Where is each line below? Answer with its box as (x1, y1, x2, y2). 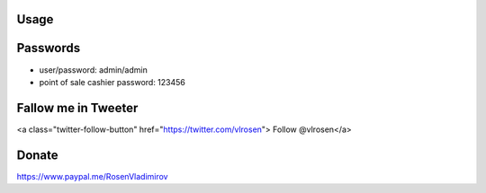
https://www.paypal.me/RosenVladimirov (16, 171, 168, 181)
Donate (16, 147, 58, 162)
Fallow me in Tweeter (16, 100, 139, 116)
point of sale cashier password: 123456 (39, 76, 186, 87)
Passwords (16, 40, 81, 56)
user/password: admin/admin (39, 64, 148, 75)
